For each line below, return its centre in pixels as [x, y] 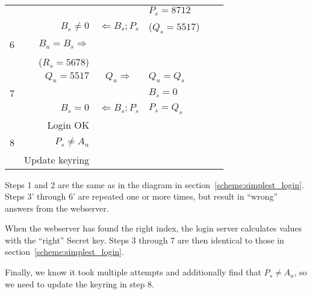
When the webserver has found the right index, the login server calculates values [153, 228]
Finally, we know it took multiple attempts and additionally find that [133, 272]
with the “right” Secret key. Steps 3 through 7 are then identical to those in [145, 240]
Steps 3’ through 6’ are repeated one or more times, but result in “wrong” [141, 196]
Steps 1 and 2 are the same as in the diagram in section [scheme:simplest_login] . [154, 184]
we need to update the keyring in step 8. [80, 283]
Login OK [68, 124]
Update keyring [57, 159]
